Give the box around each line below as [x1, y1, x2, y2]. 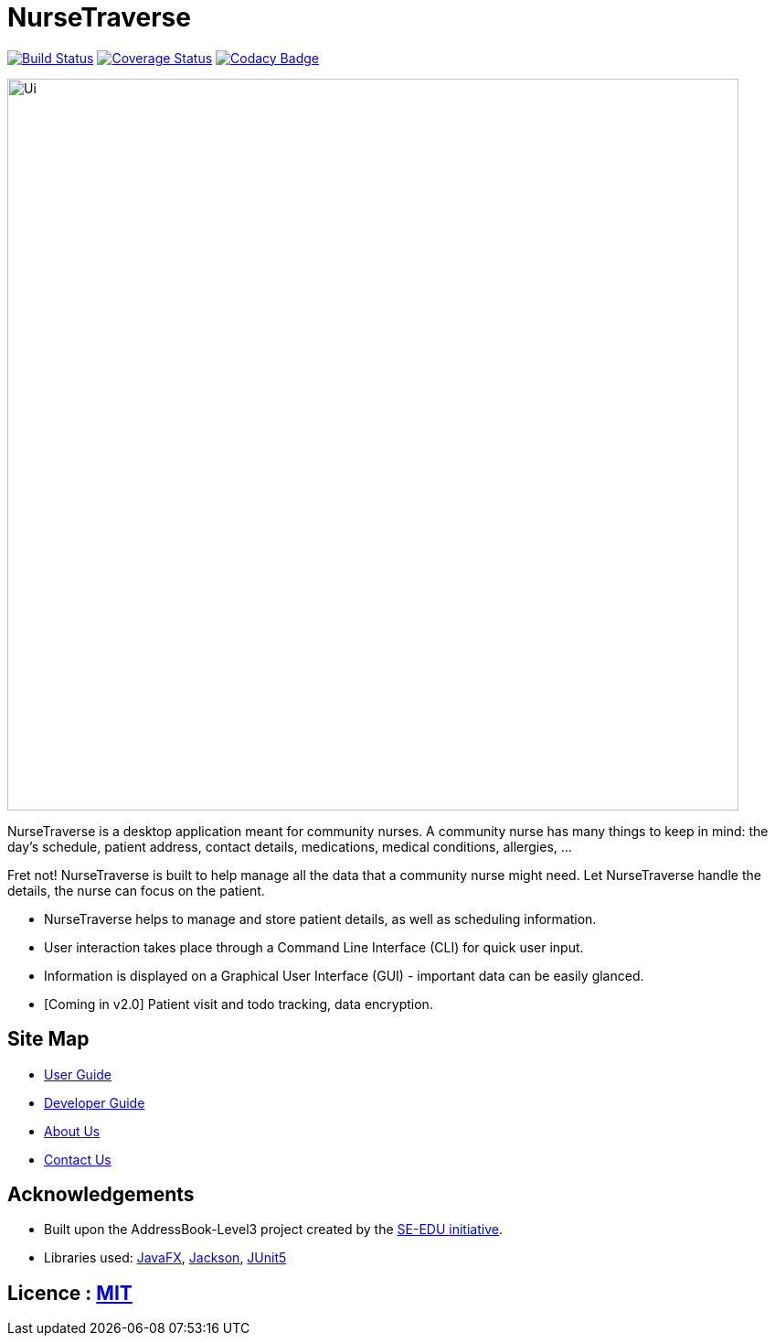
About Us [44, 1123, 101, 1139]
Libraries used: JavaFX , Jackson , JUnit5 [44, 1250, 287, 1266]
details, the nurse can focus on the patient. [7, 882, 265, 898]
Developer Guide [44, 1094, 145, 1111]
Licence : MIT [7, 1281, 133, 1305]
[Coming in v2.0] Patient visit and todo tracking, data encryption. [44, 995, 433, 1012]
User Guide [44, 1066, 112, 1082]
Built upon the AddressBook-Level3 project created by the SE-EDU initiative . [44, 1221, 503, 1238]
